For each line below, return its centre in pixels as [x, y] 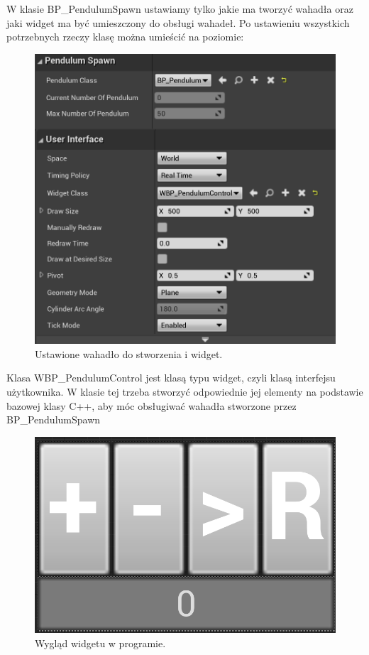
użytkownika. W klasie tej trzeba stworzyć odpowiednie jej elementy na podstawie [185, 391]
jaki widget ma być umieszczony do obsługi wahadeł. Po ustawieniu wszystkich [178, 22]
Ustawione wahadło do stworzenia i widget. [129, 353]
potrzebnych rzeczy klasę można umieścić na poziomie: [125, 37]
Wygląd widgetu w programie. [100, 643]
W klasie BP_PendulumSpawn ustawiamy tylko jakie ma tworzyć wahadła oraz [180, 9]
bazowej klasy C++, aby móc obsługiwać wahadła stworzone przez [152, 405]
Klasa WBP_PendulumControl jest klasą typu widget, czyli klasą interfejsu [171, 378]
